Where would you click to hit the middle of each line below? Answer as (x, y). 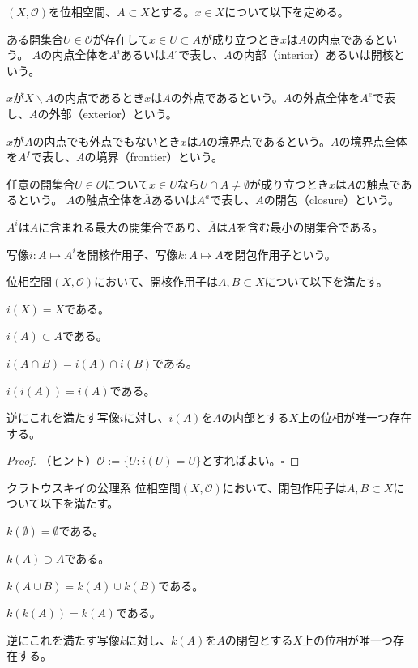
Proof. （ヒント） (52, 460)
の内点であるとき (99, 98)
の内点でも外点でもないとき (107, 140)
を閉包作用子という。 (279, 254)
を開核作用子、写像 (127, 254)
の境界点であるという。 (269, 140)
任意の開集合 (41, 183)
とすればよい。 (241, 460)
